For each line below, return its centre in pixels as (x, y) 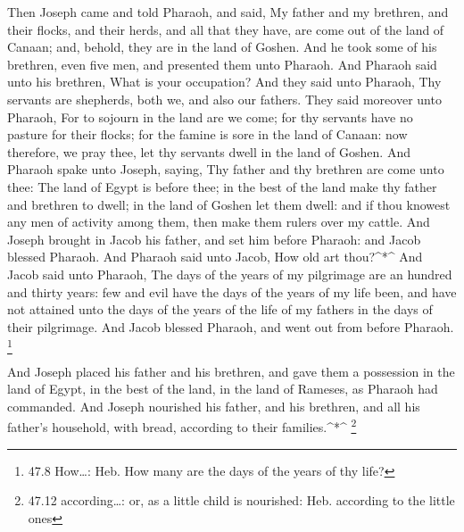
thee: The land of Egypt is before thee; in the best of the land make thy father (222, 186)
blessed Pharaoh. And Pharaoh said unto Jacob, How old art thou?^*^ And (215, 257)
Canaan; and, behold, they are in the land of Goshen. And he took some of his (222, 47)
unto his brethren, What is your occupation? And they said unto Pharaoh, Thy (224, 82)
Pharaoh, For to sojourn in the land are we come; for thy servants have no (210, 116)
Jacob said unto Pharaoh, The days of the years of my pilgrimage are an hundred (230, 274)
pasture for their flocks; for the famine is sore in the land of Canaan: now (207, 134)
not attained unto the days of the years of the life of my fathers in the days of (220, 309)
